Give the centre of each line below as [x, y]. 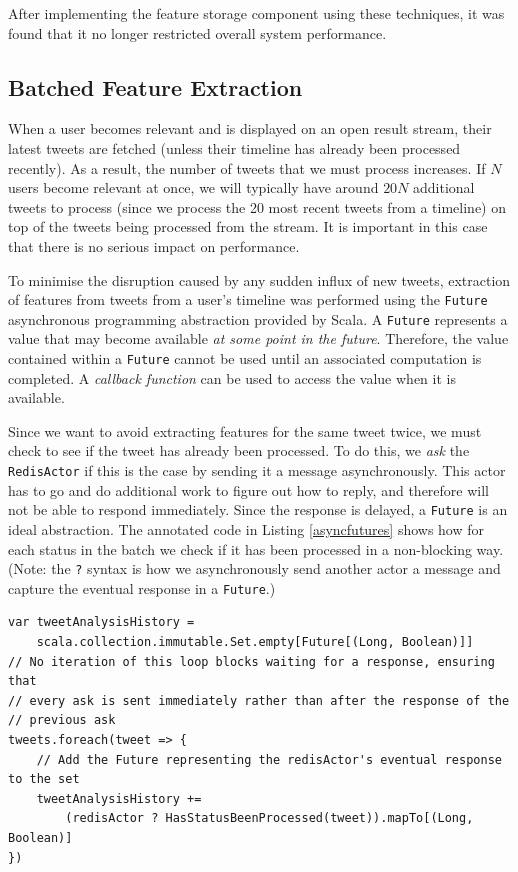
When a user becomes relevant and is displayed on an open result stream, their [250, 128]
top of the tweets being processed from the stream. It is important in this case [248, 226]
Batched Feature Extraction [155, 86]
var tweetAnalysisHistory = [101, 622]
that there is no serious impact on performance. [154, 245]
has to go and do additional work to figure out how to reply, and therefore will [248, 489]
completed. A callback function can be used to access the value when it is [232, 377]
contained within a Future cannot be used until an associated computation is [245, 358]
